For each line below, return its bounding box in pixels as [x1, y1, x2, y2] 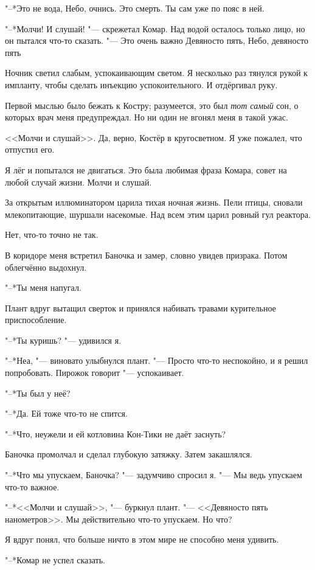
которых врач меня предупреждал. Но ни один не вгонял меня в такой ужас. [5, 111, 288, 123]
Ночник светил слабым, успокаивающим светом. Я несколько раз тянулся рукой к [5, 66, 308, 79]
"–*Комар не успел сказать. [5, 554, 105, 566]
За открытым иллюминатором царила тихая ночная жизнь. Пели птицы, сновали [5, 196, 303, 209]
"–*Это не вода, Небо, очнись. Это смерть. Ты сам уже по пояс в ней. [5, 2, 265, 14]
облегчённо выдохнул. [5, 260, 87, 273]
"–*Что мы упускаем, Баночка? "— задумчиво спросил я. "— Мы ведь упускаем [5, 468, 302, 481]
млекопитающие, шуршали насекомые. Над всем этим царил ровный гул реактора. [5, 207, 311, 220]
